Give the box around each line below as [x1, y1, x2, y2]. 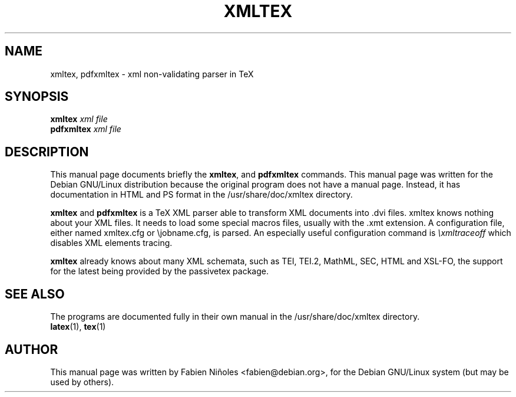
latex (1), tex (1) [50, 321, 106, 332]
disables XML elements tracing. [50, 238, 173, 248]
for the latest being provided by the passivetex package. [50, 266, 269, 277]
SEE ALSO [5, 286, 65, 301]
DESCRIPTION [5, 144, 89, 159]
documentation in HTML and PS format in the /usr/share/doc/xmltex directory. [50, 189, 353, 200]
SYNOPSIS [5, 89, 69, 104]
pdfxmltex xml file [50, 124, 121, 134]
